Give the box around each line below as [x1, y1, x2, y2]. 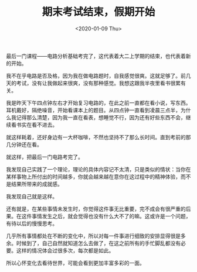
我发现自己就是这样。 [6, 192, 57, 199]
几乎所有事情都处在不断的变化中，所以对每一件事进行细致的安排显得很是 [6, 232, 181, 239]
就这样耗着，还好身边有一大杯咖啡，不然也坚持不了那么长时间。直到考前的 [6, 133, 186, 140]
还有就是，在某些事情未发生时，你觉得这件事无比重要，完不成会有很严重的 [6, 205, 186, 212]
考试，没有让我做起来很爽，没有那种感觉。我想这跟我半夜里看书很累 [16, 80, 181, 87]
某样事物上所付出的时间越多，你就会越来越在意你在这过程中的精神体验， [6, 173, 181, 180]
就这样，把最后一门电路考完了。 [6, 153, 83, 160]
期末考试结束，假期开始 [42, 5, 155, 19]
